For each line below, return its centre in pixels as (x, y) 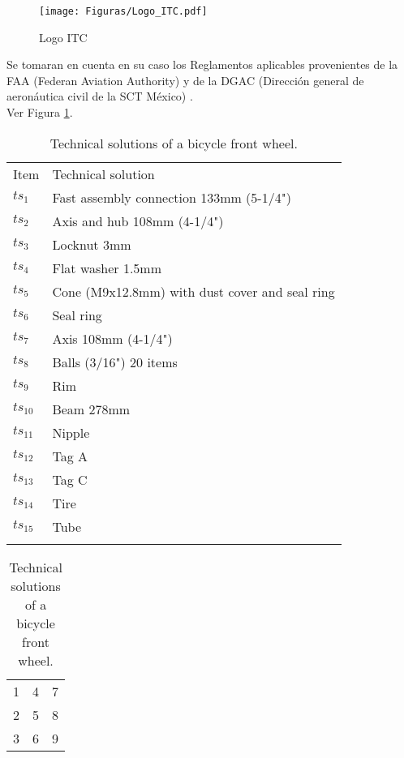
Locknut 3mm (92, 244)
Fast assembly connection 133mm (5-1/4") (172, 197)
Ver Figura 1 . (40, 112)
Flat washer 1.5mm (107, 268)
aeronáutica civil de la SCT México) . (100, 96)
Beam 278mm (91, 409)
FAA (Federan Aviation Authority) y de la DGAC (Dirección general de (185, 80)
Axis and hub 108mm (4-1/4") (138, 221)
